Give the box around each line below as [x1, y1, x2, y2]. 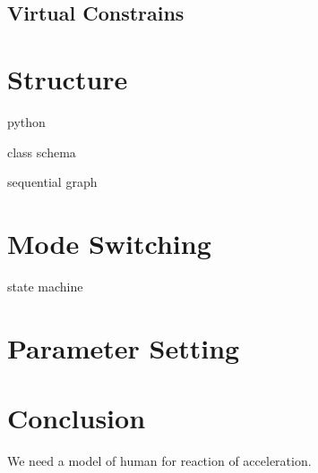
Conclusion [7, 399, 146, 435]
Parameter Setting [7, 329, 240, 366]
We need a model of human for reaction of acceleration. [7, 451, 312, 469]
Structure [7, 60, 128, 97]
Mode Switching [7, 224, 211, 261]
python [7, 112, 46, 131]
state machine [7, 276, 83, 295]
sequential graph [7, 173, 98, 191]
